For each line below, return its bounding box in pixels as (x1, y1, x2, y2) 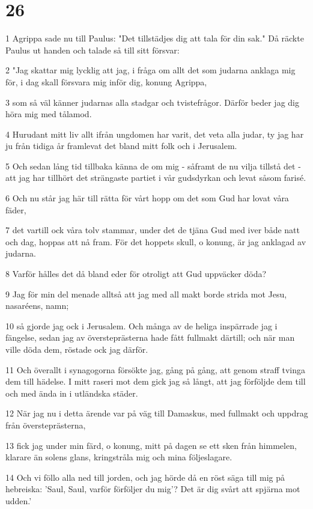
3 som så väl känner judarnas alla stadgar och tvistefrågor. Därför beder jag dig (5, 96, 299, 108)
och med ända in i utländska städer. (5, 386, 138, 399)
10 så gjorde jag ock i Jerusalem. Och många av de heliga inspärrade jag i (5, 319, 278, 332)
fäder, (5, 203, 26, 216)
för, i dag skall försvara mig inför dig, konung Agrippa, (5, 75, 207, 88)
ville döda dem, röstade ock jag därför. (5, 343, 148, 355)
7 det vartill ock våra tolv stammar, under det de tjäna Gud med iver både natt (5, 224, 300, 236)
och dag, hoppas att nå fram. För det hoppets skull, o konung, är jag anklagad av (5, 235, 306, 248)
